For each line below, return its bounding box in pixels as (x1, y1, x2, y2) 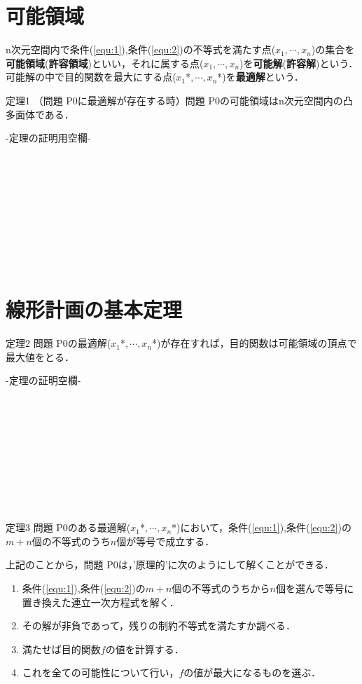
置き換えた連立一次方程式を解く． (22, 594, 179, 609)
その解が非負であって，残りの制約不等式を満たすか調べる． (22, 618, 295, 633)
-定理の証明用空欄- (6, 130, 91, 145)
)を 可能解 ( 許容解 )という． (239, 55, 358, 70)
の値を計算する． (105, 641, 184, 656)
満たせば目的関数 (22, 641, 101, 656)
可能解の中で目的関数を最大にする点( (6, 69, 176, 84)
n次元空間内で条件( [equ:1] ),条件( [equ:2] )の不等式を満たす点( (6, 42, 276, 57)
